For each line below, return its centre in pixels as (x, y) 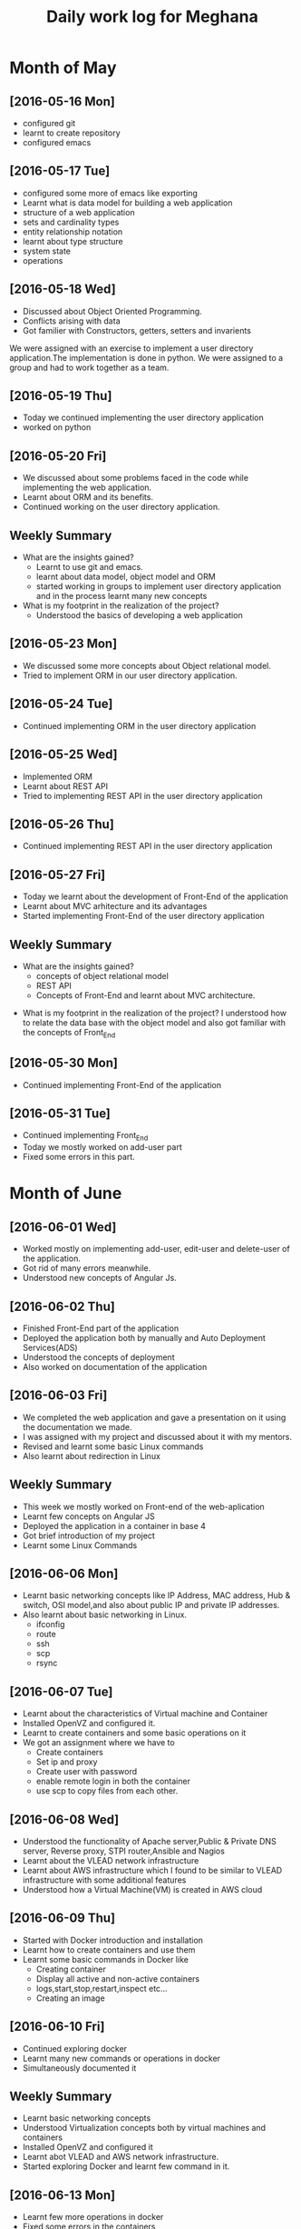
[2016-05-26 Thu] (62, 824)
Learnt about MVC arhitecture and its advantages (115, 906)
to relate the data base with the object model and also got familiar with (154, 1022)
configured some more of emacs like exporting (110, 193)
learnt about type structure (73, 241)
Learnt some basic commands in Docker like (105, 1959)
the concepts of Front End (69, 1033)
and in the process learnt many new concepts (121, 596)
